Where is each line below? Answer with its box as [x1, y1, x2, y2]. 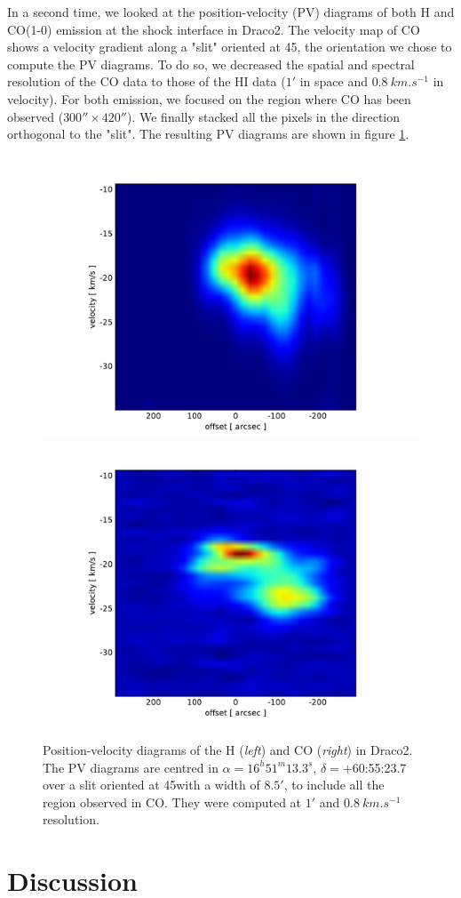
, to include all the [283, 775, 385, 794]
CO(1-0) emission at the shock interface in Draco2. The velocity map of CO [7, 20, 420, 38]
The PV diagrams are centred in [43, 758, 219, 776]
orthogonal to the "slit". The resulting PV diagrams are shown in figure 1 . [7, 124, 409, 143]
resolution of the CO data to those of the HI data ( [7, 72, 286, 91]
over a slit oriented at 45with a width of [43, 775, 260, 794]
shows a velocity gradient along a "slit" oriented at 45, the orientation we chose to [7, 37, 452, 56]
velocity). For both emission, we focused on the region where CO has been [7, 89, 411, 108]
